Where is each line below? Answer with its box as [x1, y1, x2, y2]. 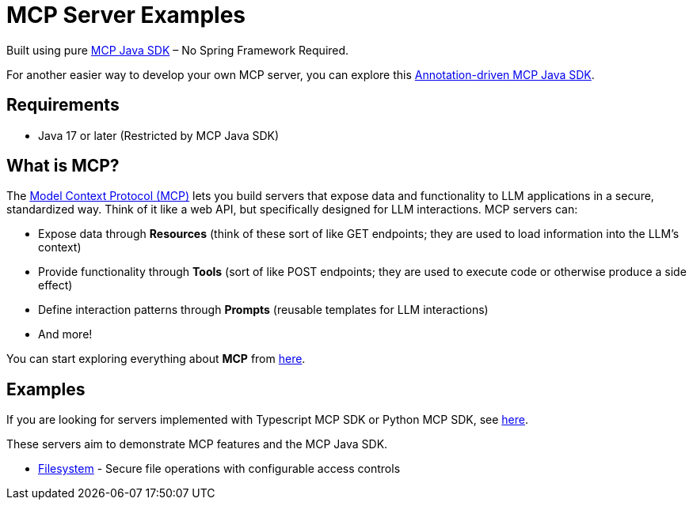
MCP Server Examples [6, 2, 246, 28]
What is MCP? [6, 156, 120, 176]
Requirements [6, 95, 120, 115]
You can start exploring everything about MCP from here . [6, 352, 306, 366]
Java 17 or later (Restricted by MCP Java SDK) [38, 128, 280, 142]
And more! [38, 327, 93, 342]
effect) [38, 278, 73, 293]
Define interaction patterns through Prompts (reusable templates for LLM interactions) [38, 303, 489, 317]
